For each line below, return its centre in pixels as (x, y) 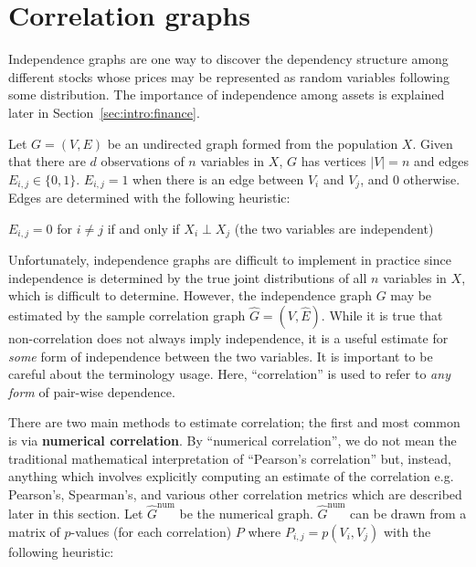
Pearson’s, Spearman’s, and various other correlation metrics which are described (235, 493)
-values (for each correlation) (151, 531)
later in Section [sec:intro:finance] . (104, 112)
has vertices (333, 161)
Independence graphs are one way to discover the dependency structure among (228, 59)
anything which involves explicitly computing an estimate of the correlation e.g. (231, 476)
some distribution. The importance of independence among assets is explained (227, 94)
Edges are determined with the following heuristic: (149, 198)
